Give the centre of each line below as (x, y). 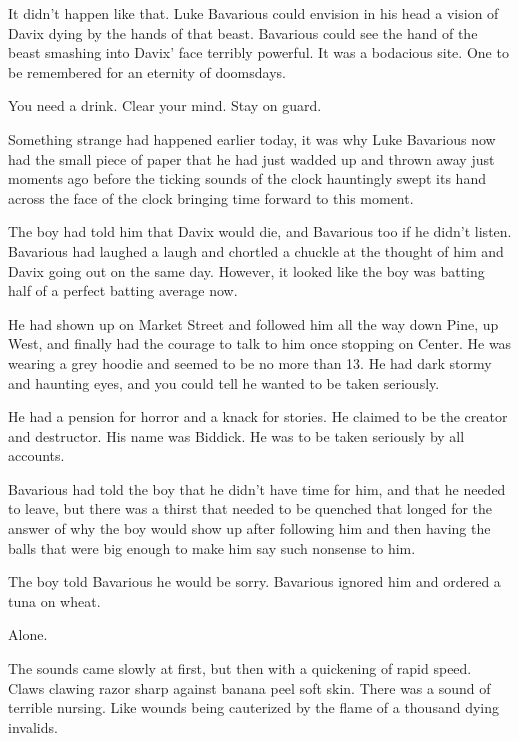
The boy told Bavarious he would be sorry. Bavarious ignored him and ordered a (254, 581)
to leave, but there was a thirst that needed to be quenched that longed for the (250, 508)
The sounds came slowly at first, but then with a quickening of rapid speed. (240, 668)
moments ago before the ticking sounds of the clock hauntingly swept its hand (247, 178)
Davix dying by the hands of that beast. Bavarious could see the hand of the (243, 32)
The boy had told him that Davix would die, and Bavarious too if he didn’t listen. (260, 231)
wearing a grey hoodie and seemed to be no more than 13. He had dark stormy (250, 362)
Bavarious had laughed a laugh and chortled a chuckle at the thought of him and (256, 250)
